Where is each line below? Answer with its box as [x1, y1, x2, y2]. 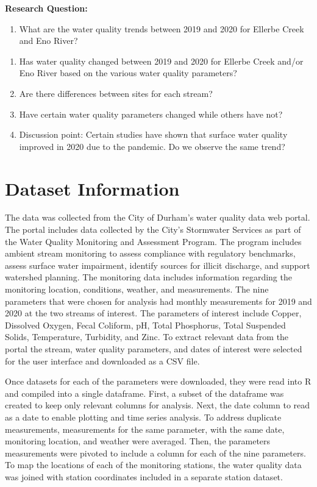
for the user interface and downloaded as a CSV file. [5, 354, 200, 367]
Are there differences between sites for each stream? [19, 87, 213, 99]
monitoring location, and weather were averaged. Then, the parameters [5, 435, 271, 447]
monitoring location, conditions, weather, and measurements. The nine [5, 283, 269, 296]
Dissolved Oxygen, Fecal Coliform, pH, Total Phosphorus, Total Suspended [5, 318, 286, 331]
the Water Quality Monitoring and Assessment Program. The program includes [5, 235, 302, 247]
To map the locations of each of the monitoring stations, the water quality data [5, 458, 302, 471]
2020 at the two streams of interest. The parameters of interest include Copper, [5, 307, 302, 319]
